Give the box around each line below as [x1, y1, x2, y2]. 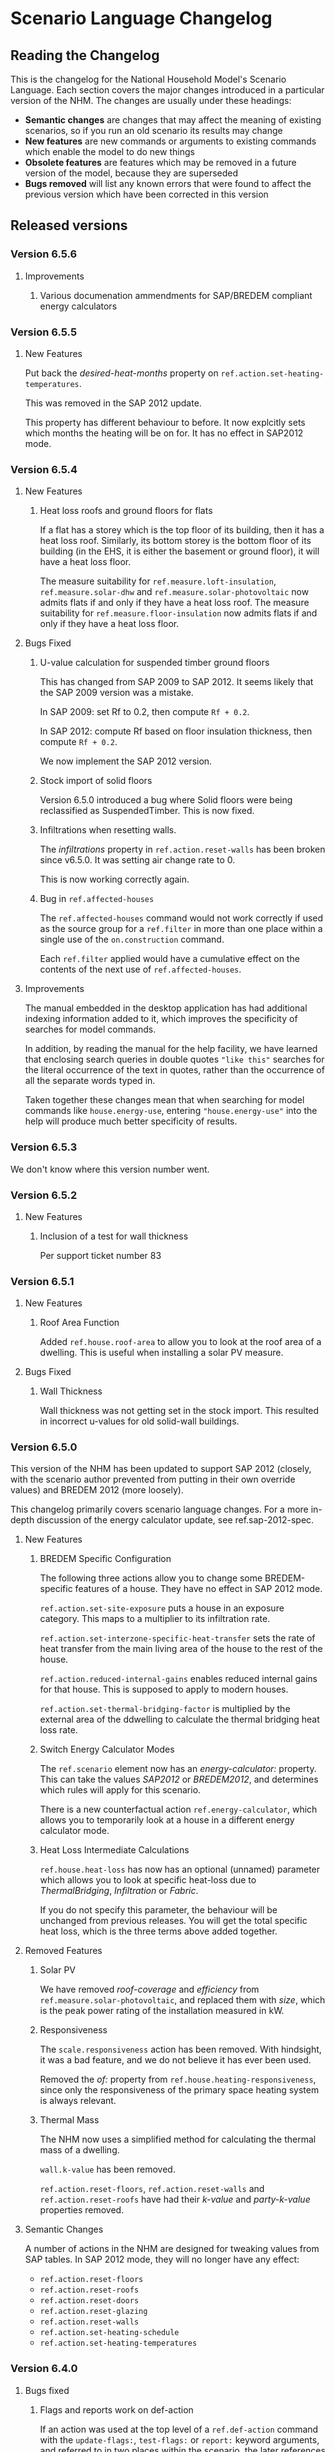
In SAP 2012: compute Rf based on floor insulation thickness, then [39, 725, 313, 737]
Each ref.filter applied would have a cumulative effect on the [39, 953, 300, 965]
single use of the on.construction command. [39, 933, 225, 946]
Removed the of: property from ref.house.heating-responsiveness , [39, 2073, 317, 2086]
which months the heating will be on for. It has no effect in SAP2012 [24, 427, 304, 439]
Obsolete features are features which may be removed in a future [24, 157, 297, 168]
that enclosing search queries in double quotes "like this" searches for [24, 1053, 325, 1066]
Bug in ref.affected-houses [39, 893, 155, 905]
